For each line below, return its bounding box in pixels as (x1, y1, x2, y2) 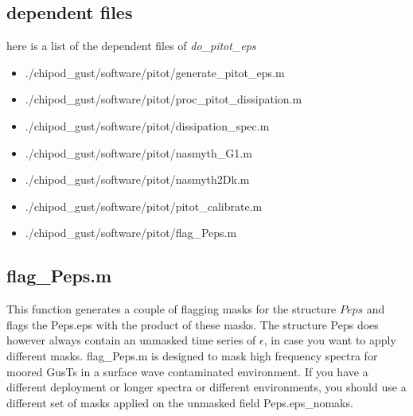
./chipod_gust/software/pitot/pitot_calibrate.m (25, 197, 263, 214)
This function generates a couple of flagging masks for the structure (6, 301, 337, 317)
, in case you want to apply (263, 332, 396, 348)
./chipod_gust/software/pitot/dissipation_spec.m (25, 117, 270, 134)
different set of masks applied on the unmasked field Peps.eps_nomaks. (6, 394, 353, 410)
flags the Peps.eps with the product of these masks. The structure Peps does (6, 316, 379, 332)
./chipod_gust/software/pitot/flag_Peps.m (25, 224, 237, 241)
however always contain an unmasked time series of (6, 332, 256, 348)
